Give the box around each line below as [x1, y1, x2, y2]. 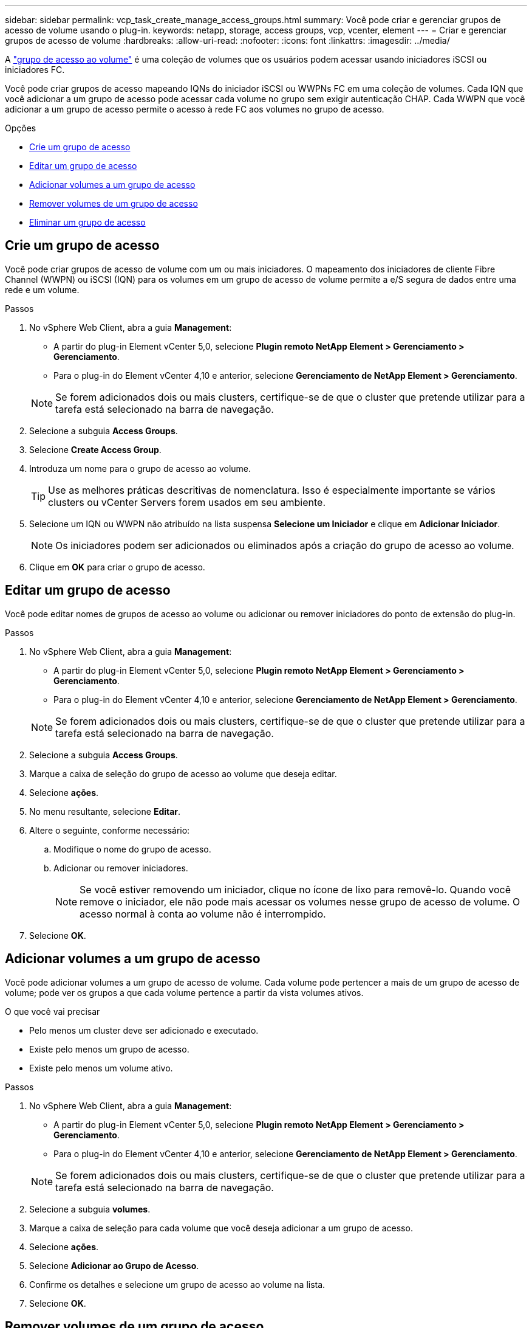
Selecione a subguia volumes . [29, 1203, 151, 1214]
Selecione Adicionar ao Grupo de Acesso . [29, 1260, 199, 1271]
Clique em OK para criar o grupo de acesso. [29, 561, 205, 572]
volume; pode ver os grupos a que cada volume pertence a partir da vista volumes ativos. [5, 987, 364, 998]
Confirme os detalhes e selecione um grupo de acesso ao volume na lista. [29, 1279, 326, 1290]
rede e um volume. [5, 284, 80, 295]
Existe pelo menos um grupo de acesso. [29, 1043, 189, 1054]
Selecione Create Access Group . [29, 444, 162, 455]
